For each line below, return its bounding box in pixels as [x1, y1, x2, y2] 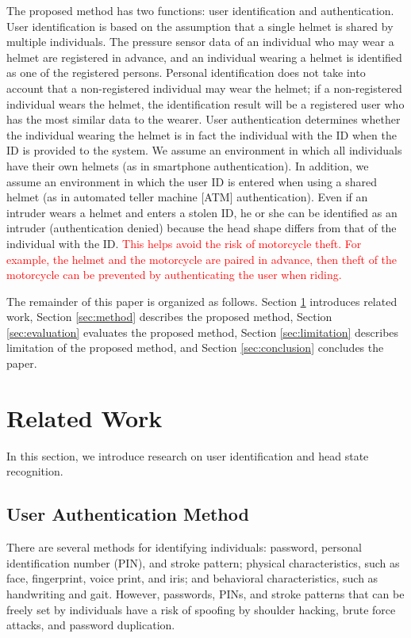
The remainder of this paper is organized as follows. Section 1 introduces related [6, 292, 398, 309]
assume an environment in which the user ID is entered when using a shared [6, 173, 378, 189]
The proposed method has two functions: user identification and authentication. [6, 2, 394, 18]
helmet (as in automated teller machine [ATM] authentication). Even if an [6, 189, 368, 205]
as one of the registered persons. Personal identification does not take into [6, 64, 366, 81]
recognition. [6, 463, 63, 479]
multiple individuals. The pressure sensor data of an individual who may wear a [6, 33, 394, 50]
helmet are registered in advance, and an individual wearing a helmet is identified [6, 48, 402, 65]
